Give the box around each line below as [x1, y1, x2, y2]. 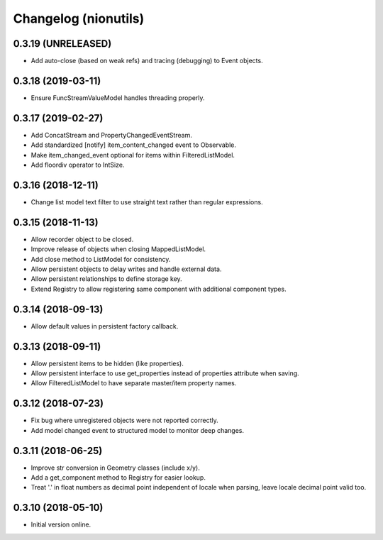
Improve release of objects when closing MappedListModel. [30, 245, 206, 253]
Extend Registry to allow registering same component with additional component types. [30, 285, 287, 293]
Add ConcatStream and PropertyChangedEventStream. [30, 131, 193, 139]
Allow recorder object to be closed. [30, 235, 134, 243]
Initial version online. [30, 520, 91, 529]
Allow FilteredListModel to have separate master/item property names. [30, 379, 237, 387]
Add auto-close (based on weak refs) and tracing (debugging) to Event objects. [30, 57, 263, 65]
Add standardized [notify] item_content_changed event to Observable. [30, 140, 237, 149]
